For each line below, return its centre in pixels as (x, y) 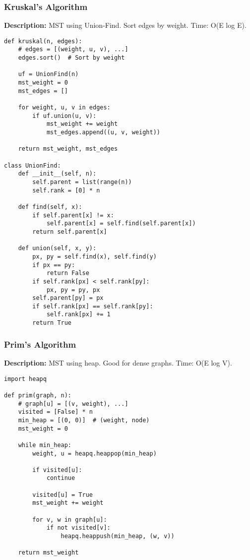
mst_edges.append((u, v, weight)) (103, 133)
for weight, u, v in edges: (64, 108)
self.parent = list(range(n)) (82, 182)
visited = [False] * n (55, 412)
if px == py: (54, 265)
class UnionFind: (32, 165)
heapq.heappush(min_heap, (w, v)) (118, 536)
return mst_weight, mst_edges (68, 149)
